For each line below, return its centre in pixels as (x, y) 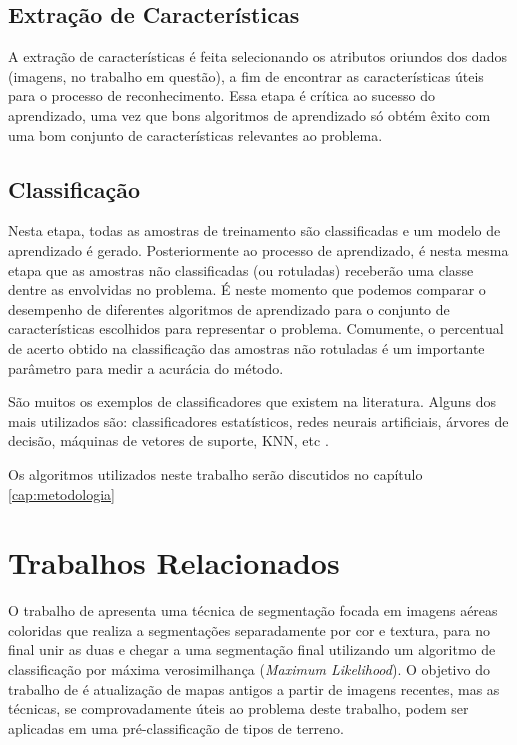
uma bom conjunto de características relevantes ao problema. (195, 134)
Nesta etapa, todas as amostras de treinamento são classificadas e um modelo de (254, 230)
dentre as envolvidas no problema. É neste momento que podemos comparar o (247, 289)
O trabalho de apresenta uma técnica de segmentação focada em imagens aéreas (253, 610)
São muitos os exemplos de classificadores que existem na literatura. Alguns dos (252, 401)
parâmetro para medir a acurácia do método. (146, 367)
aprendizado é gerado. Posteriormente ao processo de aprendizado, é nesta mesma (258, 249)
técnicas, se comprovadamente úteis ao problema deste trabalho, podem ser (238, 708)
